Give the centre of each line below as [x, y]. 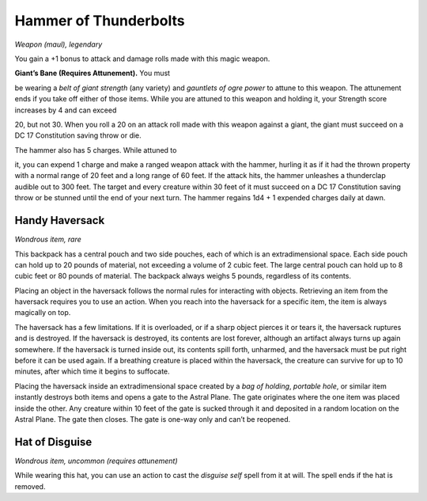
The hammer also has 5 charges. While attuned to [96, 150]
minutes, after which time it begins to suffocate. [92, 371]
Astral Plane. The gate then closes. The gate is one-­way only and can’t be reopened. [153, 419]
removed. [30, 486]
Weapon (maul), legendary [59, 44]
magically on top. [43, 313]
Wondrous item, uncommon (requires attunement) [96, 461]
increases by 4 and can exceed [66, 110]
